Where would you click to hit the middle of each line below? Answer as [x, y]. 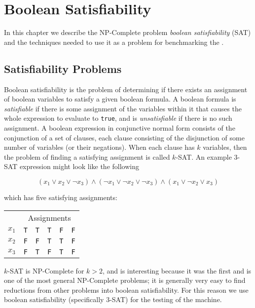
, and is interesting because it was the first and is [177, 270]
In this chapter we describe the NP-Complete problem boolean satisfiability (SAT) [127, 32]
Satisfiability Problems [63, 68]
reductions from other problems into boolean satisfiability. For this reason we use [126, 290]
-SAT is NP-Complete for [46, 270]
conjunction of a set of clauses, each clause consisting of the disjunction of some [124, 137]
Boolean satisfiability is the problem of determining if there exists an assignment [126, 89]
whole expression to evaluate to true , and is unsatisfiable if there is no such [118, 118]
